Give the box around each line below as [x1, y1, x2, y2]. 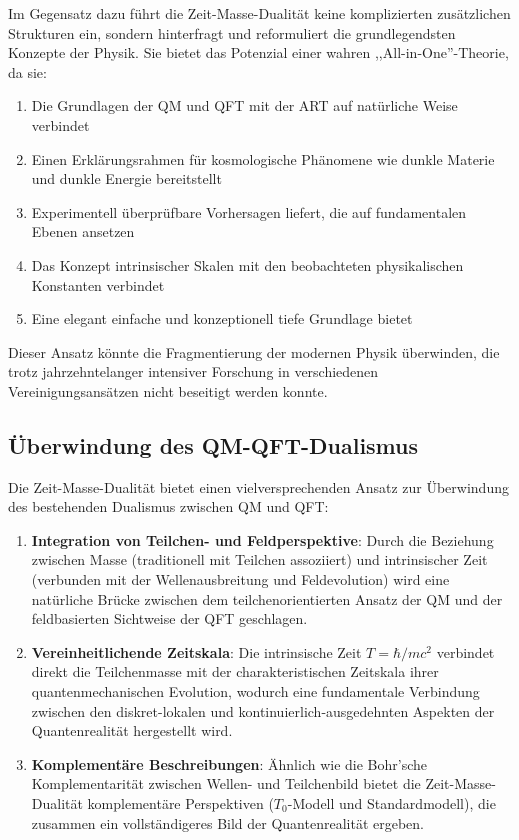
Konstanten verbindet [31, 274, 165, 295]
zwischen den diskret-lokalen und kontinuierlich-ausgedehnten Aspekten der [31, 700, 495, 721]
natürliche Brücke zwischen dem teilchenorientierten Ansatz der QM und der [31, 588, 503, 609]
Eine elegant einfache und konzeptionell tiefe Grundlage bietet [31, 308, 413, 329]
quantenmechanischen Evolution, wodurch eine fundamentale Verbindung [31, 681, 480, 702]
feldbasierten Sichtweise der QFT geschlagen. [31, 608, 308, 629]
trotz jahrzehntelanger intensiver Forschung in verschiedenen [8, 361, 379, 382]
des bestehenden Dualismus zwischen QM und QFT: [8, 496, 329, 517]
